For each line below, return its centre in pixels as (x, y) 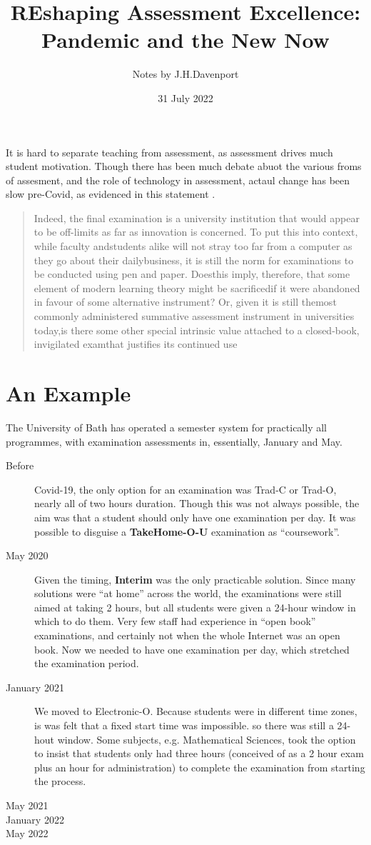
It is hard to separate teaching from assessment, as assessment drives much (169, 152)
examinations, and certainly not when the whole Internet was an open (187, 635)
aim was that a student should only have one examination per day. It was (195, 517)
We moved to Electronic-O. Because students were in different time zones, (196, 711)
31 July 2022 (185, 97)
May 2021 (27, 805)
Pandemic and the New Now (185, 40)
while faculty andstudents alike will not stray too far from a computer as (193, 246)
